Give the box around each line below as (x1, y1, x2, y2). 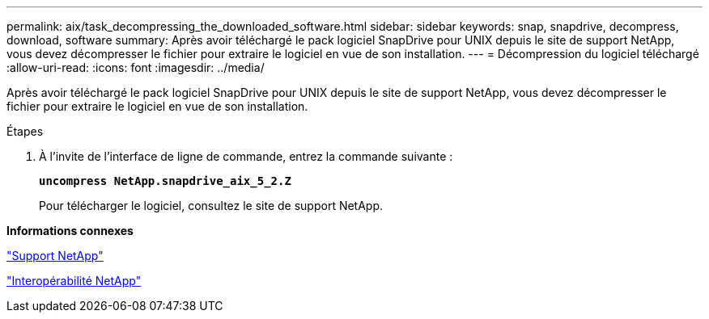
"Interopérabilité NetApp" (6, 274, 142, 288)
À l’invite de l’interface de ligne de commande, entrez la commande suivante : (39, 149, 453, 163)
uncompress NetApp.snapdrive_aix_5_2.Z (39, 174, 291, 187)
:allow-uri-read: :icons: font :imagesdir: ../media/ (6, 61, 265, 74)
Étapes (6, 124, 44, 138)
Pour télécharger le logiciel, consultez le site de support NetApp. (39, 199, 384, 212)
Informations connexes (6, 224, 134, 237)
